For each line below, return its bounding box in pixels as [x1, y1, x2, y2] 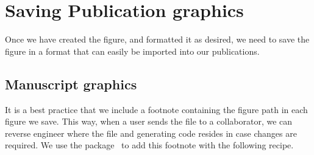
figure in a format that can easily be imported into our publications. [5, 44, 260, 57]
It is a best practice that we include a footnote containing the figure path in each [5, 103, 308, 115]
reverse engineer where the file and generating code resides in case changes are [5, 126, 297, 139]
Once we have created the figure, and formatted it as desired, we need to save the [5, 33, 310, 46]
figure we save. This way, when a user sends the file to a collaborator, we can [5, 115, 293, 128]
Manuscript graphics [5, 74, 137, 93]
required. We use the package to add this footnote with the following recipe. [5, 139, 294, 151]
